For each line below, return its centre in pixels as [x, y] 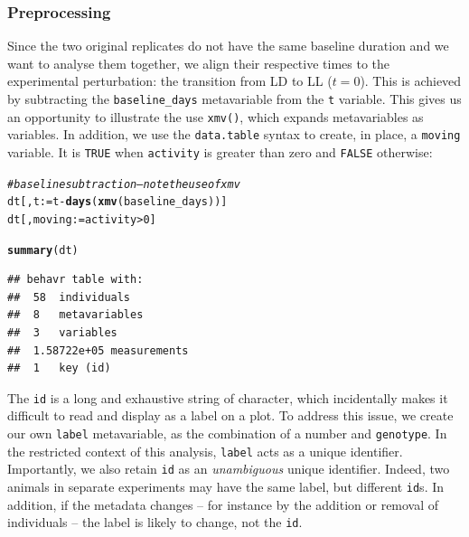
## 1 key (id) [59, 368]
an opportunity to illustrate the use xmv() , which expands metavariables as [216, 116]
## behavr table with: [75, 280]
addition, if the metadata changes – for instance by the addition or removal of [223, 504]
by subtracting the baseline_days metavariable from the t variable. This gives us [234, 99]
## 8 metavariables [75, 315]
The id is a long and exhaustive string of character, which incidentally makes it [228, 397]
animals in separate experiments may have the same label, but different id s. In [226, 487]
